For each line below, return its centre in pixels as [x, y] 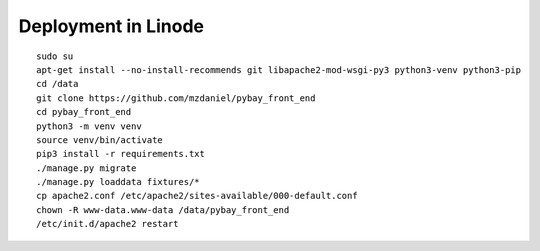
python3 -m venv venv [89, 126]
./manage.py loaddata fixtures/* [118, 182]
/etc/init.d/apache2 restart [107, 224]
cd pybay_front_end [84, 112]
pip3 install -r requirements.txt [120, 154]
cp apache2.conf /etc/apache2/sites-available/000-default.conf [197, 196]
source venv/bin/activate [100, 139]
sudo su [55, 56]
